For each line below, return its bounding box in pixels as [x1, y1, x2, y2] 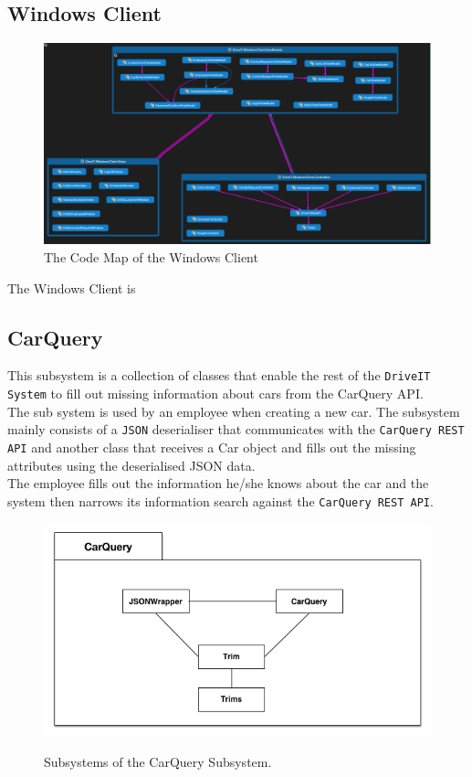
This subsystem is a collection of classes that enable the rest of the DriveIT [7, 366, 431, 385]
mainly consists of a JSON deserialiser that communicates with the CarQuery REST [7, 420, 465, 439]
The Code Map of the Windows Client [44, 248, 258, 267]
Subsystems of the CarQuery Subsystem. [44, 751, 272, 771]
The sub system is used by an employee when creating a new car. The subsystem [7, 401, 460, 420]
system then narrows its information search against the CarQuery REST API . [7, 491, 434, 510]
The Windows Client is [7, 278, 136, 297]
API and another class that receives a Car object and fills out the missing [7, 438, 416, 457]
